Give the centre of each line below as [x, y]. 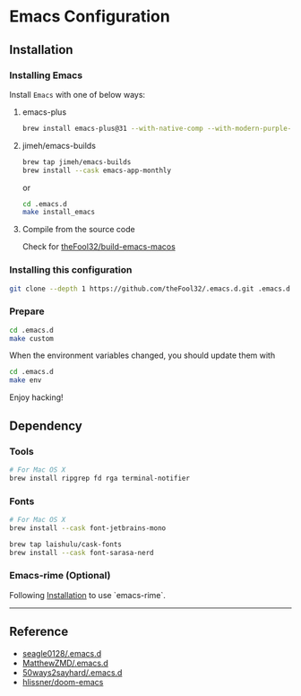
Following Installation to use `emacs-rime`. [87, 595]
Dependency [46, 426]
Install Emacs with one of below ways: [77, 94]
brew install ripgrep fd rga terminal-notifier [100, 478]
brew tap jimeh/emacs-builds [77, 162]
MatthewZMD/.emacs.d [65, 663]
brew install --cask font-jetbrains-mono [88, 528]
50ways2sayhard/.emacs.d [72, 672]
